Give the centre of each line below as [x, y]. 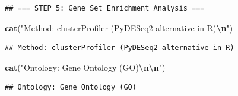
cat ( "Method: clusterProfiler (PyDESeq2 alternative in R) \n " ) [119, 27]
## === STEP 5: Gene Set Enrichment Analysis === [105, 8]
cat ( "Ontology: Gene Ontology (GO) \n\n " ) [85, 67]
